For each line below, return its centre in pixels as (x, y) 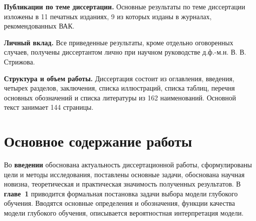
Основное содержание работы (98, 141)
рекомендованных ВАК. (39, 26)
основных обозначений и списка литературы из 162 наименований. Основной (120, 97)
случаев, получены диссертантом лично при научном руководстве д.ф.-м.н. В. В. (125, 52)
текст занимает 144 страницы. (49, 107)
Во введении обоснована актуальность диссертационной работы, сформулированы (128, 165)
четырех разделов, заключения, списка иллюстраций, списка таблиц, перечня (119, 88)
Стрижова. (19, 61)
